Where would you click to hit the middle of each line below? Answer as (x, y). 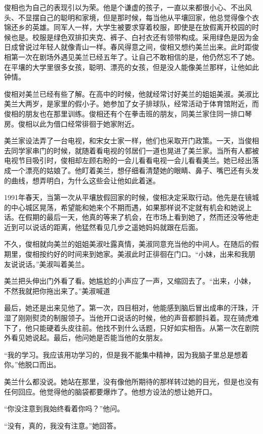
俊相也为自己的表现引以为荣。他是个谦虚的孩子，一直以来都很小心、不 (121, 7)
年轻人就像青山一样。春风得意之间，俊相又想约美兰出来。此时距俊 (149, 47)
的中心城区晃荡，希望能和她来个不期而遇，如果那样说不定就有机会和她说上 (128, 207)
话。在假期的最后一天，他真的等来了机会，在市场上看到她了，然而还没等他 (128, 217)
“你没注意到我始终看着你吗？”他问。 (64, 408)
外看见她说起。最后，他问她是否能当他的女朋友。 (85, 338)
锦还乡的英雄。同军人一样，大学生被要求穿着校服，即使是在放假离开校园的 (128, 27)
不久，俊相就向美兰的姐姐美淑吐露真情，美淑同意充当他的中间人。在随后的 (128, 244)
